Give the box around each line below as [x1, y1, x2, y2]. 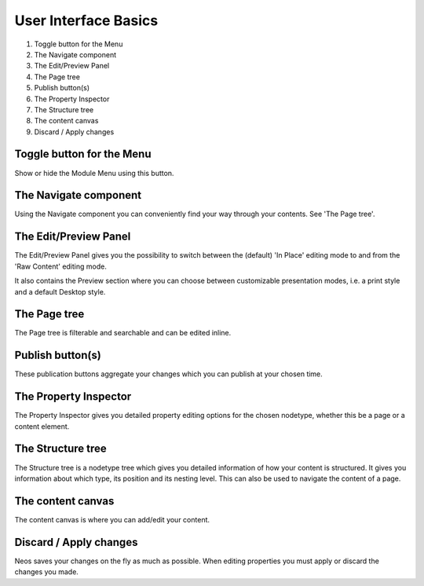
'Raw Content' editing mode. [14, 262, 108, 271]
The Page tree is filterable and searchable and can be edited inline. [14, 328, 232, 338]
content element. [14, 421, 70, 431]
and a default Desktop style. [14, 287, 106, 296]
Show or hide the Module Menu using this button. [14, 168, 174, 178]
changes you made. [14, 567, 79, 577]
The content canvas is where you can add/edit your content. [14, 515, 210, 524]
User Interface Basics [14, 12, 159, 29]
